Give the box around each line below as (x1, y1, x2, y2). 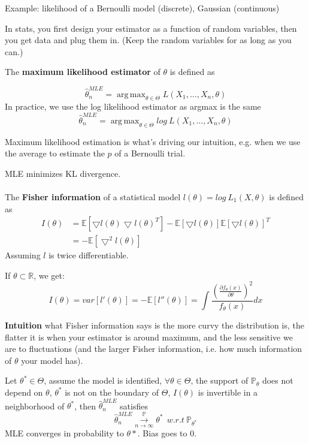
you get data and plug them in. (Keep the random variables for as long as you (5, 34, 292, 46)
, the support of (190, 374, 249, 387)
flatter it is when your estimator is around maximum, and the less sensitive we (5, 330, 293, 343)
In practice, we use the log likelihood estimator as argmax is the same (5, 100, 261, 113)
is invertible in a (198, 385, 258, 398)
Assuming (5, 249, 41, 261)
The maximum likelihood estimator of (5, 65, 160, 78)
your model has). (21, 354, 83, 366)
